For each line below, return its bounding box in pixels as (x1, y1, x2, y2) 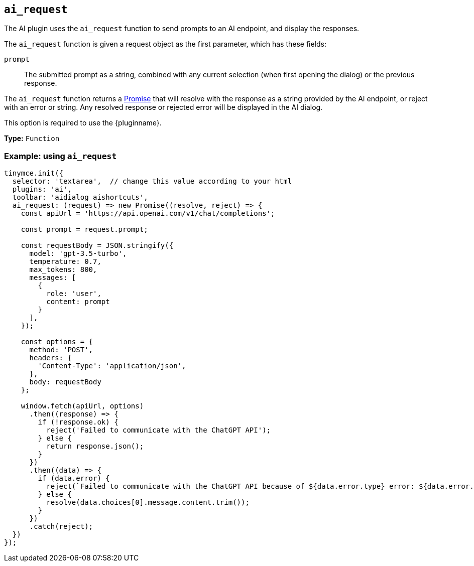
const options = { (21, 338, 93, 346)
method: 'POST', (29, 346, 93, 354)
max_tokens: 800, (29, 265, 97, 274)
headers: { (29, 354, 72, 362)
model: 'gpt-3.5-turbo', (29, 249, 127, 258)
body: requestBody (29, 378, 101, 386)
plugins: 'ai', (12, 185, 72, 194)
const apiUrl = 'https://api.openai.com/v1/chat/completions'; (21, 209, 275, 218)
